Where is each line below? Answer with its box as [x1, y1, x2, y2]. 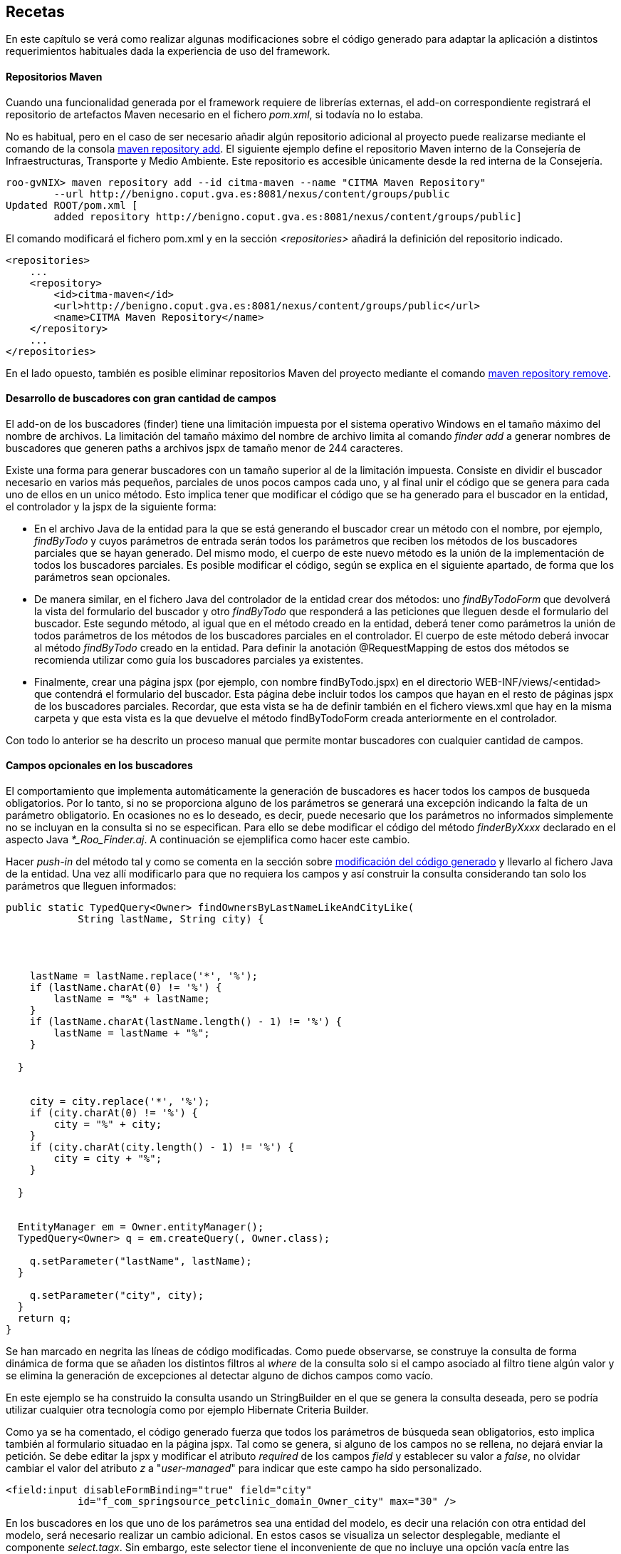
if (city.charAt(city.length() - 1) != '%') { [29, 1141, 294, 1153]
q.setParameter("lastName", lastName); [29, 1255, 252, 1267]
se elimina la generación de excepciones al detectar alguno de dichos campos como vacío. [6, 1369, 434, 1382]
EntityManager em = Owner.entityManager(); [17, 1221, 264, 1233]
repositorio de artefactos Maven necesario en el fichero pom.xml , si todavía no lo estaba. [6, 108, 424, 120]
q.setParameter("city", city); [29, 1290, 204, 1302]
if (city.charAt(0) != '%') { [29, 1107, 198, 1119]
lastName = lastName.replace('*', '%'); [29, 970, 259, 982]
